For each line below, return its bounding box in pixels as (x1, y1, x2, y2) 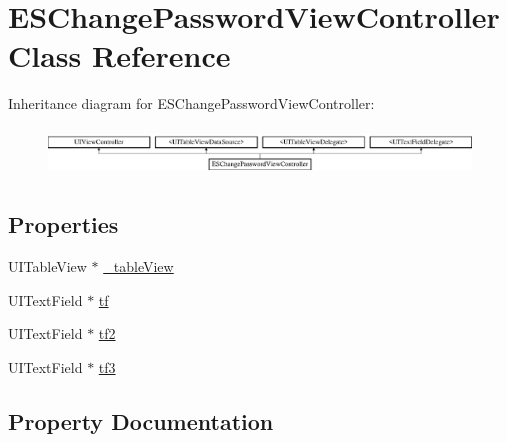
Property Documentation (8, 405, 274, 436)
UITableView (8, 256, 87, 277)
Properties (8, 209, 119, 240)
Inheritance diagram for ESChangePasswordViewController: (8, 93, 375, 114)
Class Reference (8, 35, 231, 76)
